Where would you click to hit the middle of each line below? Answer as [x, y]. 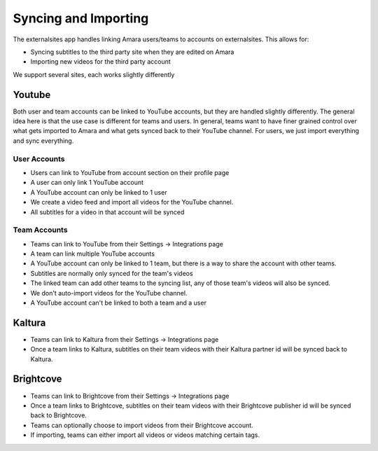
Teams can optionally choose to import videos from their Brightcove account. [142, 425]
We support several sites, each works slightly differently [94, 74]
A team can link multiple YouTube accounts [93, 254]
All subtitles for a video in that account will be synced [107, 212]
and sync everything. [43, 141]
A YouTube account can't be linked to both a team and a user [118, 303]
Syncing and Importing [81, 18]
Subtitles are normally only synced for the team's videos [112, 273]
